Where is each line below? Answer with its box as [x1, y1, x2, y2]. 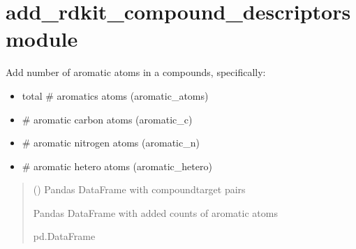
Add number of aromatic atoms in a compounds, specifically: [6, 65, 266, 80]
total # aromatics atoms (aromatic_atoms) [22, 88, 209, 103]
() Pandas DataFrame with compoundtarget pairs [33, 182, 246, 197]
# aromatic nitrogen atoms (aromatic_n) [22, 135, 200, 150]
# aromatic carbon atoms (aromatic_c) [22, 112, 193, 126]
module [6, 24, 78, 53]
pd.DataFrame [33, 229, 96, 243]
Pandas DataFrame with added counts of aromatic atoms [33, 205, 278, 220]
